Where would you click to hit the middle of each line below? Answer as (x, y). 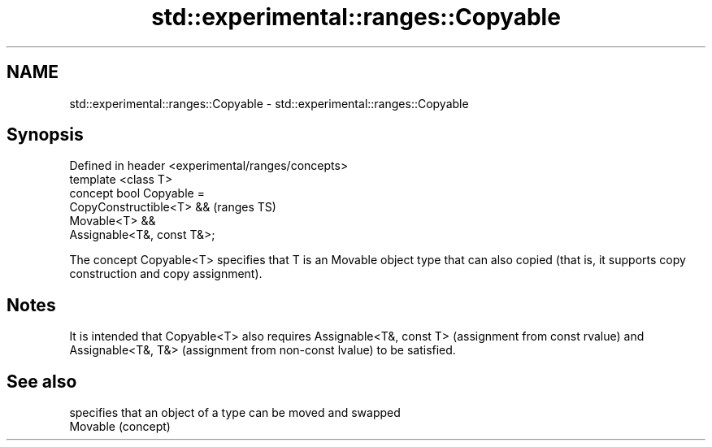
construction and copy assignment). (166, 274)
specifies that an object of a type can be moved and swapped (235, 413)
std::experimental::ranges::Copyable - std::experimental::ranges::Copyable (269, 103)
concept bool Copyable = (137, 193)
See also (42, 381)
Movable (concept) (120, 427)
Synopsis (45, 135)
